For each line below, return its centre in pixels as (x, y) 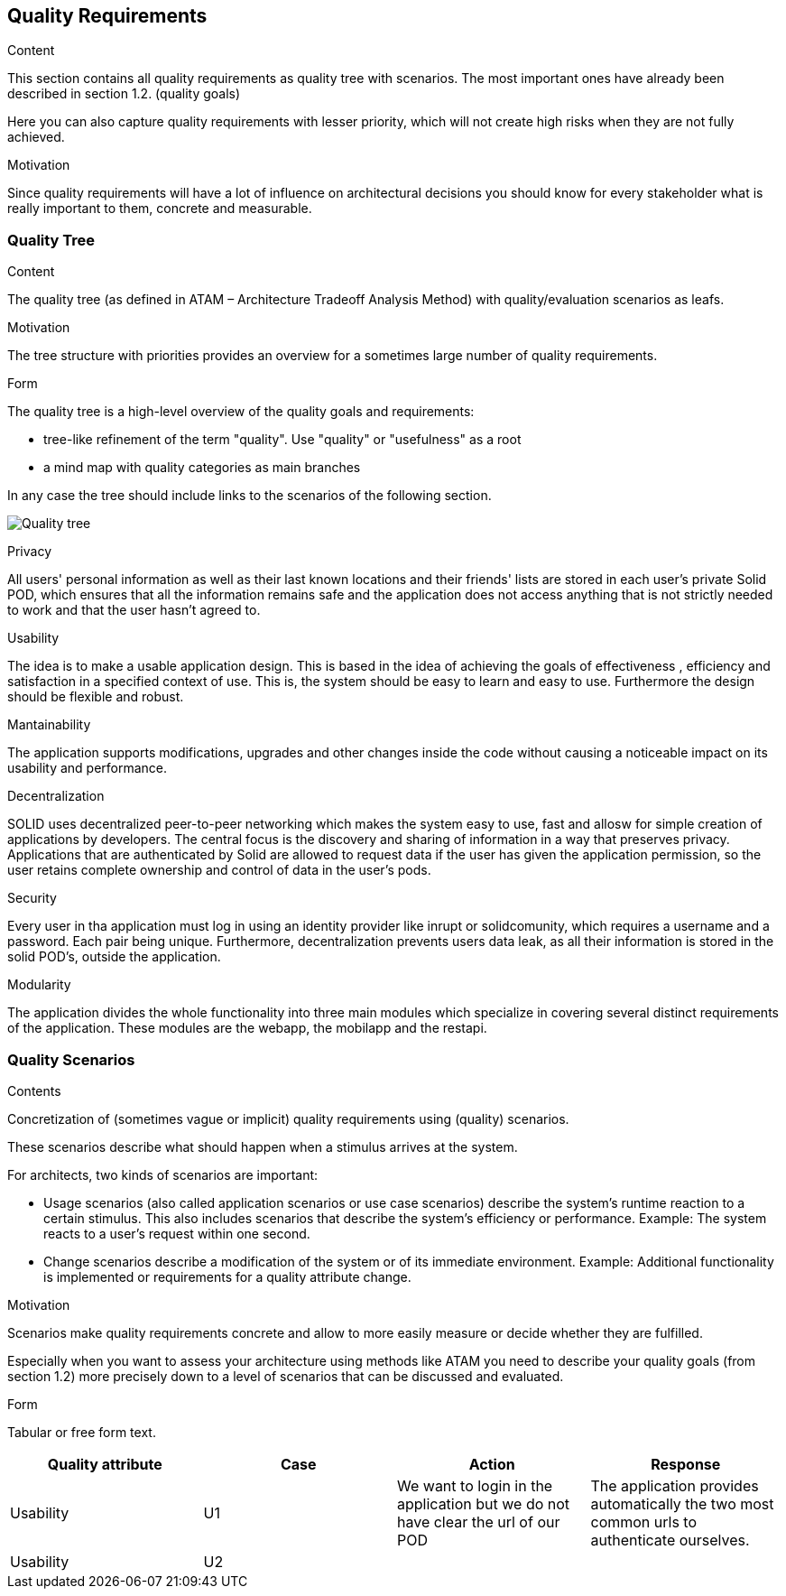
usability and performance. (88, 768)
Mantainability (49, 725)
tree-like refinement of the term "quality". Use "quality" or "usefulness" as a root (282, 440)
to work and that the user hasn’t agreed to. (134, 610)
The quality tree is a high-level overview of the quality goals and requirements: (241, 412)
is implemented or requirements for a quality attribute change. (227, 1276)
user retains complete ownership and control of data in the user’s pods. (219, 870)
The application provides (675, 1485)
